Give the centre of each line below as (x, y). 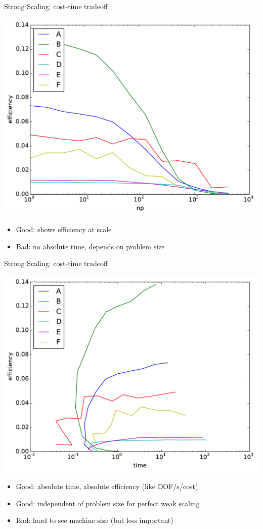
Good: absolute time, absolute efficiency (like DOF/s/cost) (107, 486)
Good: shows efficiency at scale (64, 229)
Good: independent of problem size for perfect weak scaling (108, 503)
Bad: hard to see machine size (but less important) (95, 520)
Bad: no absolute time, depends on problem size (90, 246)
